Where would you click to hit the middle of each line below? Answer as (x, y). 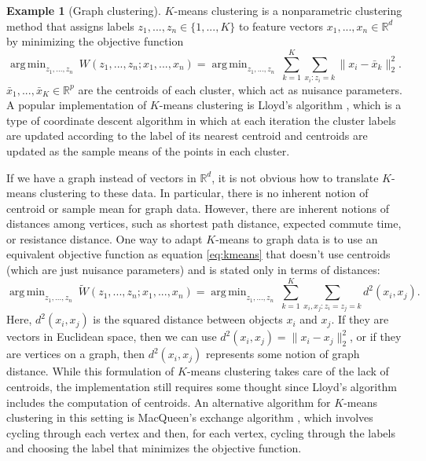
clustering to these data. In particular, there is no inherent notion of (204, 193)
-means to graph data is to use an (297, 238)
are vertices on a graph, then (75, 354)
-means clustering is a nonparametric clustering (288, 10)
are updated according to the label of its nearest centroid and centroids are (187, 135)
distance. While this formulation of (90, 371)
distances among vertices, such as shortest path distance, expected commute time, (204, 223)
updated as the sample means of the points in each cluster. (148, 150)
